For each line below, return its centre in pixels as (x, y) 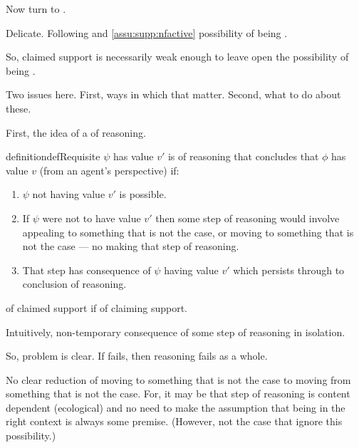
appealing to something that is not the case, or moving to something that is (188, 232)
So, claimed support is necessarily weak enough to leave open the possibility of (177, 57)
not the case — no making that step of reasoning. (131, 246)
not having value (69, 194)
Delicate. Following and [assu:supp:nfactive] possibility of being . (147, 32)
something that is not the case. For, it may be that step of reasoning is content (178, 394)
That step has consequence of (87, 270)
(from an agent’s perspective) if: (109, 170)
